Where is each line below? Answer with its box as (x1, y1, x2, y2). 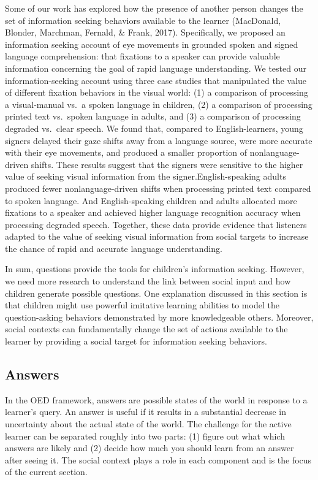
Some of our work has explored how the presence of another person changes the (5, 2, 303, 14)
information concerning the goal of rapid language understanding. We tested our (5, 61, 306, 74)
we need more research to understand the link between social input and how (5, 275, 291, 288)
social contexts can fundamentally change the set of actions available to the (5, 322, 288, 335)
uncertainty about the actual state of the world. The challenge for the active (5, 417, 292, 430)
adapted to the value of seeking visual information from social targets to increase (5, 230, 309, 243)
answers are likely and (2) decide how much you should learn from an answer (5, 441, 294, 454)
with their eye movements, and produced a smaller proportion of (5, 146, 248, 159)
